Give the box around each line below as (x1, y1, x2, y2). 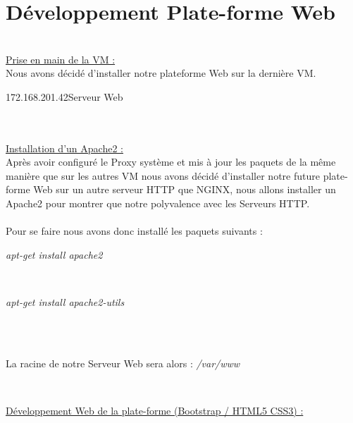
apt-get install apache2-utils (6, 295, 125, 309)
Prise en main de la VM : (6, 51, 116, 66)
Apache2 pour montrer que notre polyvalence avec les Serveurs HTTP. (6, 196, 310, 211)
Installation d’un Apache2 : (6, 140, 123, 155)
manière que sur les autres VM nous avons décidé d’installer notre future (6, 168, 320, 183)
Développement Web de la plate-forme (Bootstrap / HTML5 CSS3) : (6, 403, 304, 417)
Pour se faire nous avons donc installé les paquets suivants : (6, 223, 263, 238)
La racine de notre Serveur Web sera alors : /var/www (6, 355, 240, 370)
